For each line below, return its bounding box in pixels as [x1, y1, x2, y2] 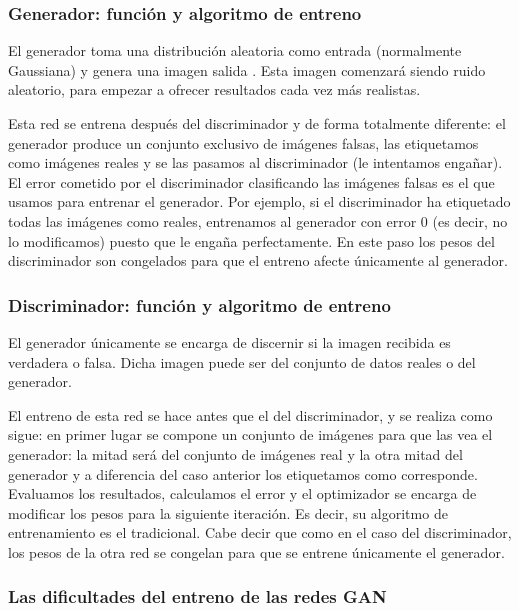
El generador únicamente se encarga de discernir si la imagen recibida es [8, 331, 451, 352]
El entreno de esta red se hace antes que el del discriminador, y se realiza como [8, 404, 493, 425]
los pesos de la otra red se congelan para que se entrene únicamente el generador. [8, 541, 505, 562]
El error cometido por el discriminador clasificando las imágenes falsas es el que [8, 171, 495, 192]
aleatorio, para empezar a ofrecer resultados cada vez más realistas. [8, 79, 421, 100]
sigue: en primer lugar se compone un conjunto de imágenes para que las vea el [8, 424, 493, 445]
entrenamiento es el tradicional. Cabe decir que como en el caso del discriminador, [8, 522, 512, 543]
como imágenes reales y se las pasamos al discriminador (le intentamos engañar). [8, 152, 503, 173]
